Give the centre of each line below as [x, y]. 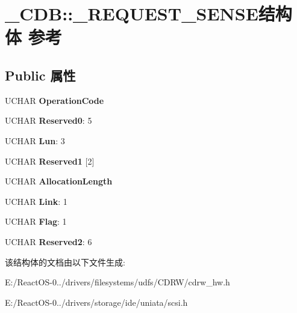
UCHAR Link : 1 [36, 201]
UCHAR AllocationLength [59, 181]
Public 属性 [40, 75]
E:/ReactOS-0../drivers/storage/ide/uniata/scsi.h [96, 302]
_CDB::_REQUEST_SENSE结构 [148, 14]
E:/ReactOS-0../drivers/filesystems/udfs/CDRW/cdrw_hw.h [117, 282]
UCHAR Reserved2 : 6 [48, 241]
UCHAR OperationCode [55, 100]
